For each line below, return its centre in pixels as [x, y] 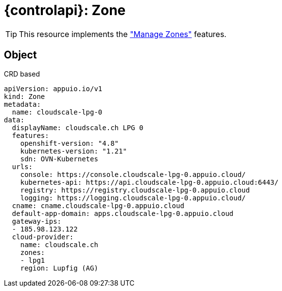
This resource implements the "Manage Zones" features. [123, 34]
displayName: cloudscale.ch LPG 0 [78, 127]
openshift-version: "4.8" [70, 143]
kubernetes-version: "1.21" [73, 151]
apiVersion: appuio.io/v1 [53, 88]
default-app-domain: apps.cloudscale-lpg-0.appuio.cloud [123, 213]
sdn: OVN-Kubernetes [59, 159]
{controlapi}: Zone [65, 10]
